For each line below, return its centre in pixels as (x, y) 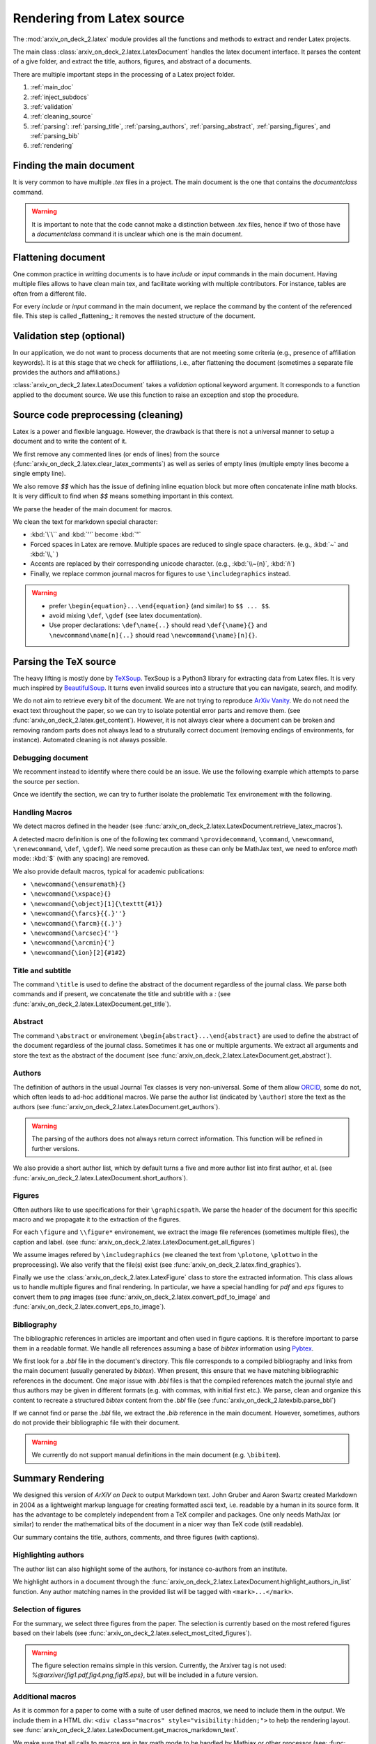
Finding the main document (74, 166)
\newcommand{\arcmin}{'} (72, 943)
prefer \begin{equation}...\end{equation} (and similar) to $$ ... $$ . (160, 606)
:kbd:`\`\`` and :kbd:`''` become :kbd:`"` (86, 534)
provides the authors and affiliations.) (66, 373)
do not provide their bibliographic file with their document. (96, 1422)
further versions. (56, 1148)
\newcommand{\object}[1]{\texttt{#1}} (96, 904)
